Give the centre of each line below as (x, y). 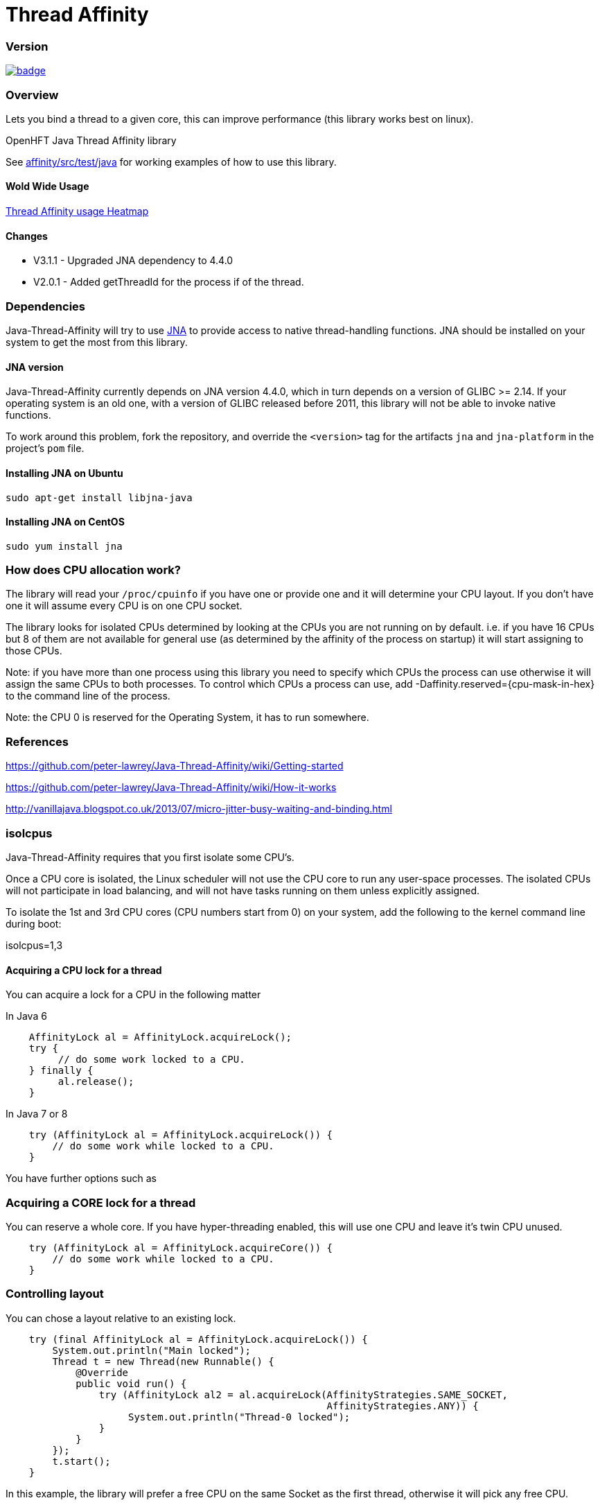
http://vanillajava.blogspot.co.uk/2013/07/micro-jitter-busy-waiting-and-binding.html (199, 809)
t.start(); (81, 1461)
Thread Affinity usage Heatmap (77, 211)
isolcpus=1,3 (34, 945)
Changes (27, 236)
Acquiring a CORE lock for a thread (101, 1202)
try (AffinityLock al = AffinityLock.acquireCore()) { (181, 1247)
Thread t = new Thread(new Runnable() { (163, 1361)
